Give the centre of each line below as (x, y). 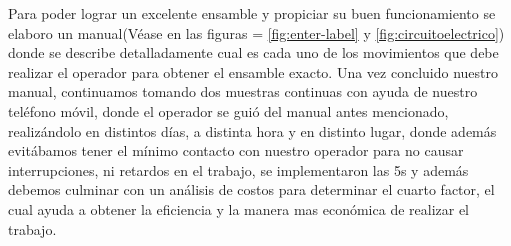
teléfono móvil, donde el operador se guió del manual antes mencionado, (228, 110)
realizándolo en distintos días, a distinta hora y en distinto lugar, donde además (252, 130)
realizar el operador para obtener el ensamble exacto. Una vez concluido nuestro (253, 71)
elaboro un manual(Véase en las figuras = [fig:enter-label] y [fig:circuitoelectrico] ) (256, 32)
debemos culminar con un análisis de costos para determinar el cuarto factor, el (251, 189)
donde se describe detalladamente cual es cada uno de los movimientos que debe (253, 52)
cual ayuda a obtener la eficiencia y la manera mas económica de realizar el (239, 208)
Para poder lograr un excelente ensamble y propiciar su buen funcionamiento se (252, 13)
